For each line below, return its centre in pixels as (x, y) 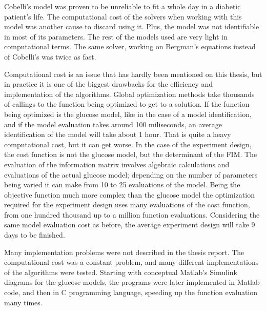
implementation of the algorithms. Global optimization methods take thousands (129, 94)
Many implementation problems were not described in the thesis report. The (124, 252)
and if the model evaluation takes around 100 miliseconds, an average (113, 124)
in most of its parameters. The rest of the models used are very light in (116, 36)
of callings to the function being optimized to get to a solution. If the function (127, 104)
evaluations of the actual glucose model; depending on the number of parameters (131, 174)
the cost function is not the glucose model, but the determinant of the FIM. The (131, 154)
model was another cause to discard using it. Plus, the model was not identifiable (132, 26)
